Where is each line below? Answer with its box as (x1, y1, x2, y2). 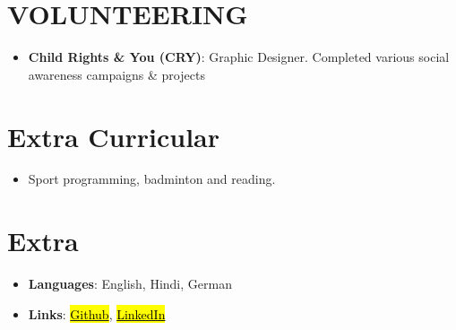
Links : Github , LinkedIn (28, 304, 166, 323)
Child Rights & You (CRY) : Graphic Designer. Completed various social (28, 48, 450, 66)
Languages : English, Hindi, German (28, 274, 232, 293)
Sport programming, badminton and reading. (28, 169, 276, 188)
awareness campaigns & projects (28, 65, 205, 83)
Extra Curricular (7, 117, 220, 154)
